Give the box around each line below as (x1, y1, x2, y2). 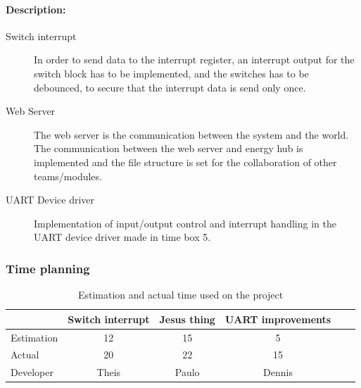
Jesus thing (159, 311, 215, 326)
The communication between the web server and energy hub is (34, 141, 303, 156)
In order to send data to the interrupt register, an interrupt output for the (34, 52, 355, 67)
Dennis (263, 365, 293, 380)
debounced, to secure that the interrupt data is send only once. (34, 80, 306, 94)
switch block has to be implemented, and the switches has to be (34, 65, 309, 80)
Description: (6, 1, 66, 16)
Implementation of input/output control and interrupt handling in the (34, 215, 336, 230)
